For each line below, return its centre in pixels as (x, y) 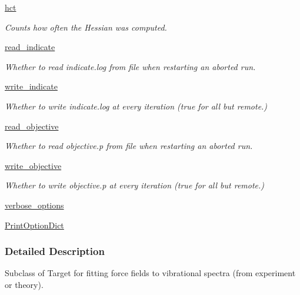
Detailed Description (55, 251)
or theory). (24, 284)
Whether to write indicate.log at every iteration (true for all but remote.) (136, 106)
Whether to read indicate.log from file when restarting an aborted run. (130, 66)
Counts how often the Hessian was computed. (86, 27)
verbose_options (34, 205)
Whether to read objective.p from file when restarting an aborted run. (129, 146)
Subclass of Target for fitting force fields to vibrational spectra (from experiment (150, 273)
